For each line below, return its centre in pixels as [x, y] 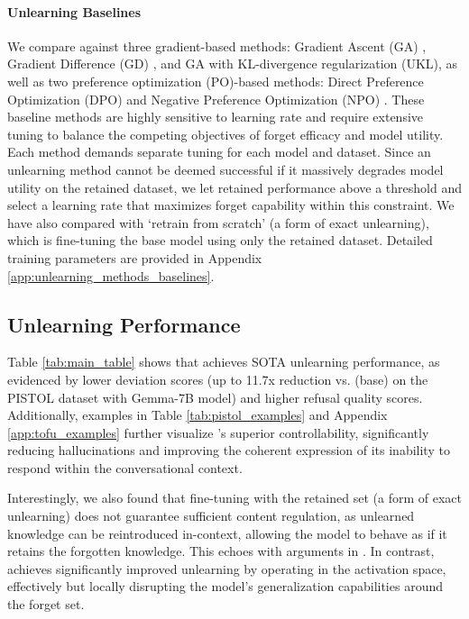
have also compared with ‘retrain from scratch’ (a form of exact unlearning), [218, 222]
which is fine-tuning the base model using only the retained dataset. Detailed [220, 240]
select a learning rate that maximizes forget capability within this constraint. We [231, 205]
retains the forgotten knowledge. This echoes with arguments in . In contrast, [221, 551]
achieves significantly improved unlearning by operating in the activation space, [227, 568]
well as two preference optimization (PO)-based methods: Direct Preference [216, 81]
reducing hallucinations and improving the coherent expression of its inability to [229, 450]
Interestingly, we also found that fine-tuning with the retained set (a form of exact [234, 498]
